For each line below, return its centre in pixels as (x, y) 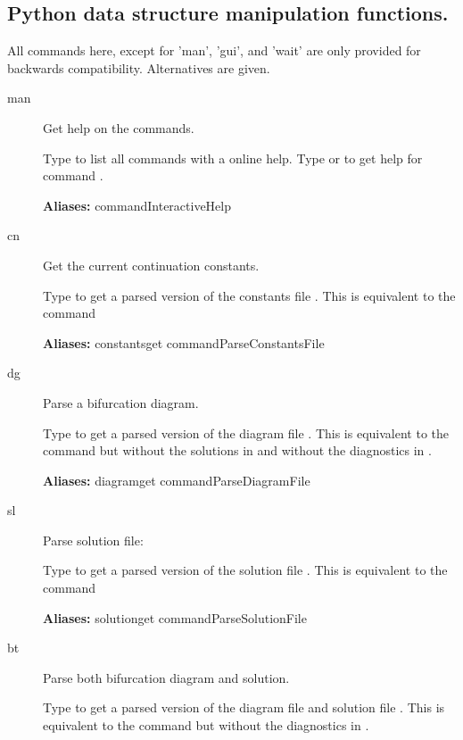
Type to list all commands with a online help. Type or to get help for (233, 158)
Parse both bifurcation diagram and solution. (166, 677)
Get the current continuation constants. (151, 265)
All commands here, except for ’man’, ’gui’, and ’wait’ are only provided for (214, 50)
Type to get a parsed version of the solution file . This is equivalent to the (245, 570)
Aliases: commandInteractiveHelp (137, 205)
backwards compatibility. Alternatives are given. (139, 67)
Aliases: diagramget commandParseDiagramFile (177, 480)
